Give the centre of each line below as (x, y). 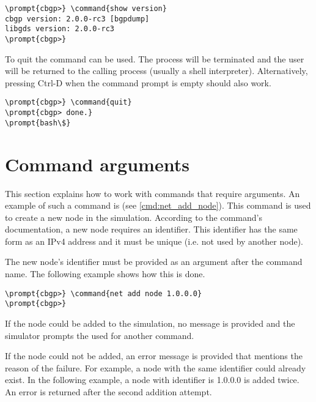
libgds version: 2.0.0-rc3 (60, 29)
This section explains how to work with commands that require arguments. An (152, 193)
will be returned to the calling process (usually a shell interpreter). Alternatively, (156, 71)
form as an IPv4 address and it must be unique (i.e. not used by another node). (154, 241)
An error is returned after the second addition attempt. (108, 391)
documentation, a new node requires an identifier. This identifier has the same (151, 229)
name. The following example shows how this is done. (105, 274)
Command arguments (97, 164)
